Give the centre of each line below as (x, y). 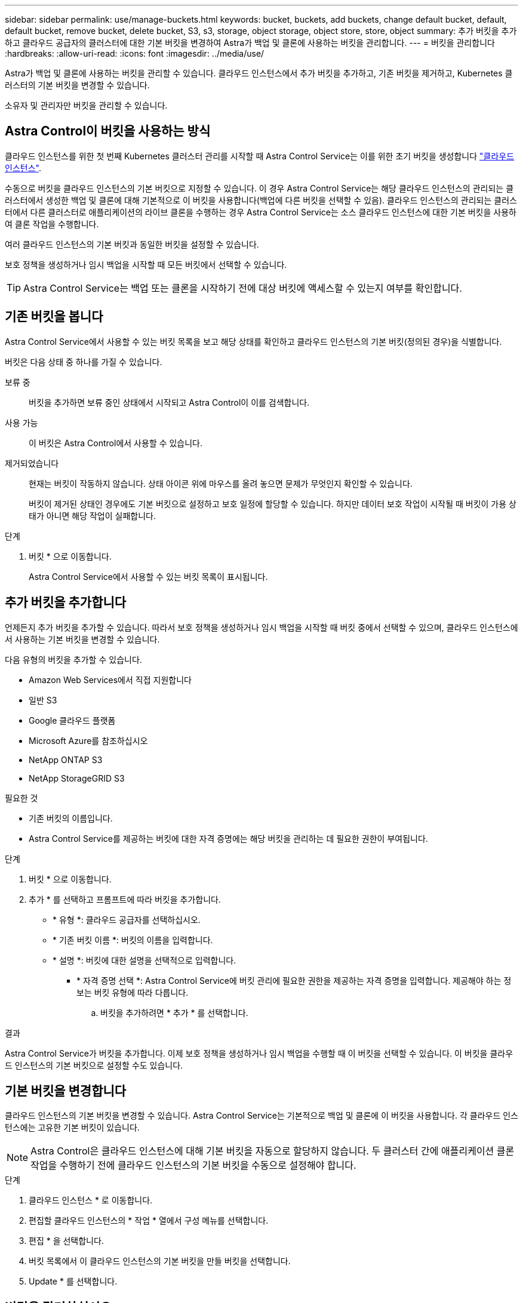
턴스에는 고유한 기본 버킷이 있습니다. (72, 1128)
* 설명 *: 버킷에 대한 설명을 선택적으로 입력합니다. (144, 960)
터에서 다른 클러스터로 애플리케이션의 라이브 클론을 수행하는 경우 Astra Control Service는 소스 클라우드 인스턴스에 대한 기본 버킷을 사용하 (261, 212)
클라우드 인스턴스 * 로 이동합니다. (91, 1200)
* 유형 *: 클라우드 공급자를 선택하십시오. (127, 919)
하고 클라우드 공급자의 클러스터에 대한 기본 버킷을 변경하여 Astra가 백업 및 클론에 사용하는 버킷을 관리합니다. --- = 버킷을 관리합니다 (250, 43)
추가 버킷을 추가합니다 (66, 603)
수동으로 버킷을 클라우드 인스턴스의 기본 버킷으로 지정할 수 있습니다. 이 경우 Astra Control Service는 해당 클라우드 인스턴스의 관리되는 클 (259, 188)
